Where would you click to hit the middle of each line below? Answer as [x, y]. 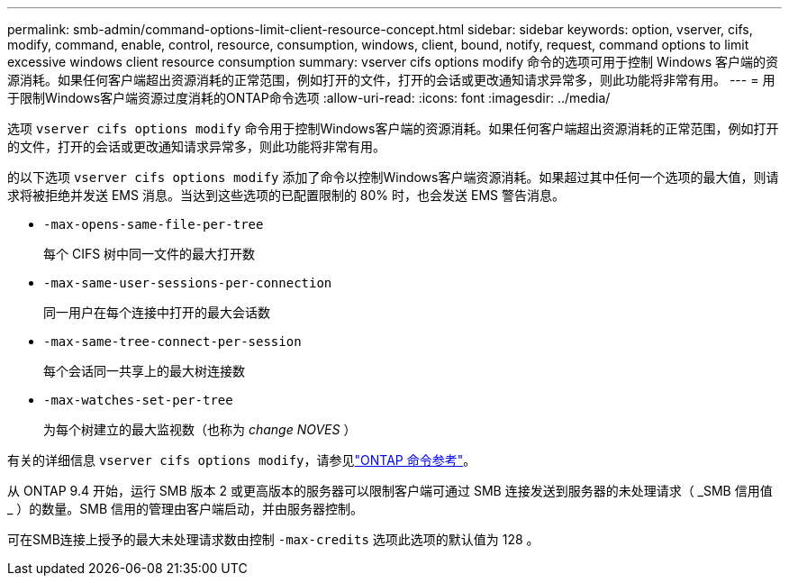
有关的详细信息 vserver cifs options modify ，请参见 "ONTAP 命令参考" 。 [242, 460]
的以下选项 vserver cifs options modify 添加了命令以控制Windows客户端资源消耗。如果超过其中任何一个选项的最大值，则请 [393, 177]
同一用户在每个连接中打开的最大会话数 [157, 312]
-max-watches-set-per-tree [138, 400]
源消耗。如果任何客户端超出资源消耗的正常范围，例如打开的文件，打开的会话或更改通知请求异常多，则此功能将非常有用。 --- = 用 [391, 80]
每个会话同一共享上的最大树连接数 [144, 371]
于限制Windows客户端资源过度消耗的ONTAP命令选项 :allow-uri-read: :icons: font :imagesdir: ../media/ [309, 98]
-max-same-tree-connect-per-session [172, 342]
